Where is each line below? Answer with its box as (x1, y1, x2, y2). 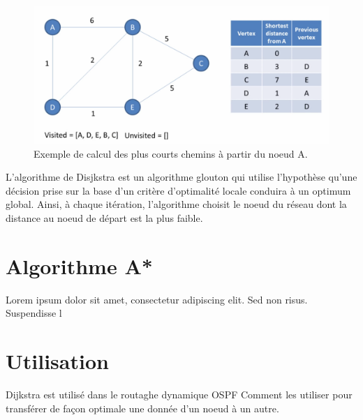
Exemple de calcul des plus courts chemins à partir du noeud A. (34, 146, 308, 160)
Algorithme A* (6, 251, 153, 280)
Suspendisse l (6, 306, 62, 320)
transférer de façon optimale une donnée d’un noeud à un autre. (6, 400, 279, 415)
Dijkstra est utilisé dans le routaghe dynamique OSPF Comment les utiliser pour (6, 387, 353, 401)
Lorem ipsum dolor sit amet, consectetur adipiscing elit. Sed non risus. (6, 292, 308, 306)
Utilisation (6, 346, 109, 375)
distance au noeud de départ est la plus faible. (6, 210, 203, 225)
